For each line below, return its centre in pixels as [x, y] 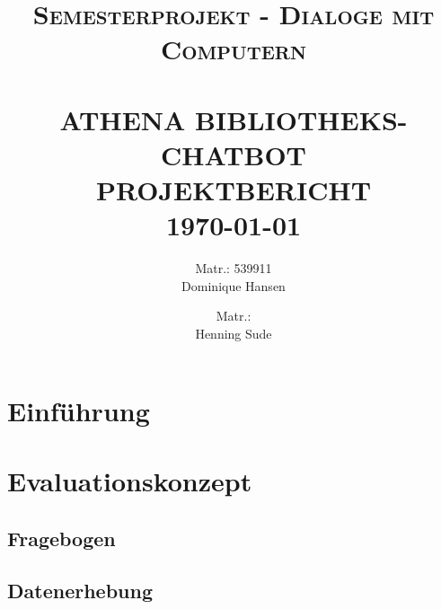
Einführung [79, 410]
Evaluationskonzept [130, 481]
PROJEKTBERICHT [234, 190]
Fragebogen [62, 538]
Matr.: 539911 [234, 268]
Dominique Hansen [234, 285]
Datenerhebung [80, 591]
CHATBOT [233, 154]
